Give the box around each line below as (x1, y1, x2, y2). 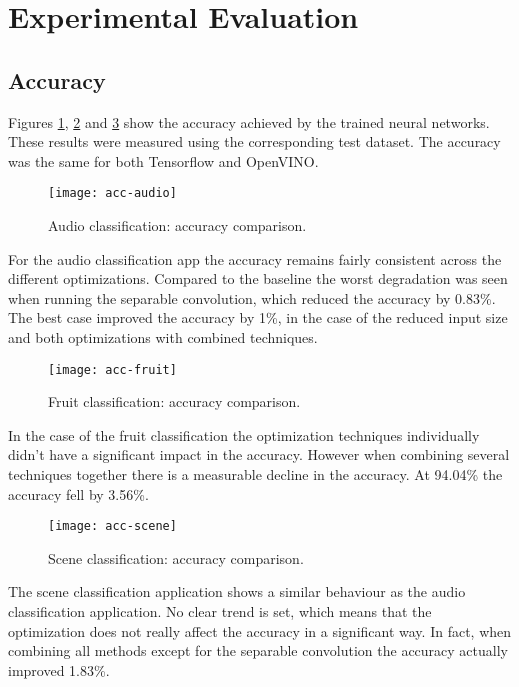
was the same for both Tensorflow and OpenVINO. (8, 150, 319, 171)
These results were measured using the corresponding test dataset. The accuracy (8, 131, 501, 152)
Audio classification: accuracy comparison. (48, 215, 307, 236)
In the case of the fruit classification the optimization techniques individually (8, 424, 480, 445)
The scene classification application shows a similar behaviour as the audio (8, 581, 466, 602)
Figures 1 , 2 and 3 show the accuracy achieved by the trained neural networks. (8, 111, 490, 132)
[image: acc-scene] (48, 519, 177, 534)
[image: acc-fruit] (48, 362, 177, 377)
